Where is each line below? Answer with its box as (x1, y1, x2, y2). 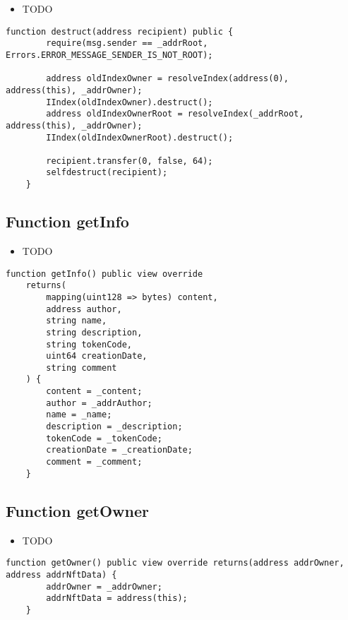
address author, (46, 304, 122, 314)
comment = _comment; (46, 457, 143, 467)
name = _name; (46, 410, 112, 420)
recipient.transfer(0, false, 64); (46, 155, 213, 166)
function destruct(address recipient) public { (6, 26, 234, 37)
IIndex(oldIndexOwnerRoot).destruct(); (46, 132, 234, 143)
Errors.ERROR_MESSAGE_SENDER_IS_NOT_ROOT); (6, 49, 213, 60)
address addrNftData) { (6, 569, 117, 580)
